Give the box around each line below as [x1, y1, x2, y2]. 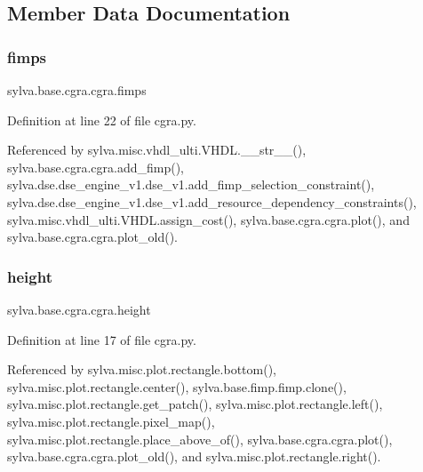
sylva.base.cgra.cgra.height [7, 300, 151, 318]
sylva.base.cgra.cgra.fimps [7, 81, 147, 99]
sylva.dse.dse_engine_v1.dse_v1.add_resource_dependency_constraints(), [7, 192, 417, 211]
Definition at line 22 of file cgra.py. [7, 110, 196, 129]
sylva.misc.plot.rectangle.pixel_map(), [7, 412, 215, 430]
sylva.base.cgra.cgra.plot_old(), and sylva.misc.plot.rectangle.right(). [7, 447, 381, 466]
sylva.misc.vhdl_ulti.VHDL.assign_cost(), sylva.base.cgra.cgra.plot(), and [7, 210, 410, 228]
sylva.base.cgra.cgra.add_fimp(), [7, 157, 184, 176]
